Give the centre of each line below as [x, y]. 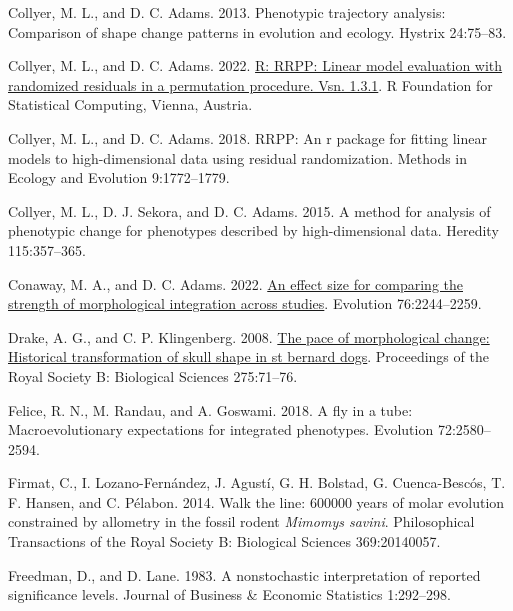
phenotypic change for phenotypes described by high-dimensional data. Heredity [253, 230]
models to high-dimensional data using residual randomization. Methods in [238, 157]
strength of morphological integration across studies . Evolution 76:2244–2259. [245, 303]
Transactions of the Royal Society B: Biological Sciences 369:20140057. [224, 541]
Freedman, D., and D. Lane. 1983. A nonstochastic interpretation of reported [244, 574]
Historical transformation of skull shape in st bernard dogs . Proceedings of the [248, 356]
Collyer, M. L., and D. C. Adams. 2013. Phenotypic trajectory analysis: [227, 12]
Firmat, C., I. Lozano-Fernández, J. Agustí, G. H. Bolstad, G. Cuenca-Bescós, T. [257, 482]
